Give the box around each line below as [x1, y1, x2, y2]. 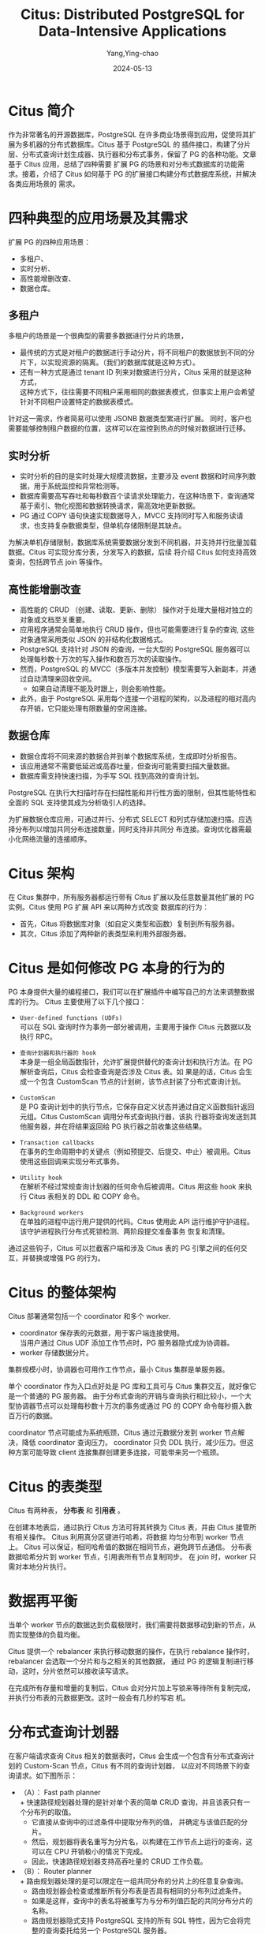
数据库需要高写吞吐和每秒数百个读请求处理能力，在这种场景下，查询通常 [19, 491, 255, 501]
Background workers [19, 1208, 84, 1216]
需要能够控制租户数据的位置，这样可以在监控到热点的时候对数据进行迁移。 [8, 424, 250, 433]
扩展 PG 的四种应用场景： [8, 237, 91, 246]
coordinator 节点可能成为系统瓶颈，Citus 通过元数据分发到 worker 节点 [8, 1428, 238, 1437]
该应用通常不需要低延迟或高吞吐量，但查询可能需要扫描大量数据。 [19, 761, 234, 771]
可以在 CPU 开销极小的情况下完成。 [31, 1846, 147, 1856]
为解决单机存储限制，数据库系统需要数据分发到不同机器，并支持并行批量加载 [8, 538, 257, 547]
